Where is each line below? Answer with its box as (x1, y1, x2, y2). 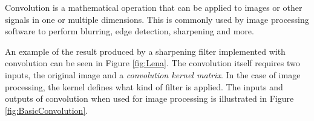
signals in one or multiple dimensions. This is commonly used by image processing (5, 13, 309, 25)
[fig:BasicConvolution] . (5, 104, 88, 116)
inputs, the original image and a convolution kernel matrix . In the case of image (5, 68, 301, 81)
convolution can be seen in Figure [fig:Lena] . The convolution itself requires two (5, 57, 300, 69)
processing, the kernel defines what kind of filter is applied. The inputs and (5, 80, 283, 93)
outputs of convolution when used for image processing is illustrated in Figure (5, 92, 294, 105)
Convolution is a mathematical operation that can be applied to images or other (5, 1, 303, 13)
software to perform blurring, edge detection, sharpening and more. (5, 25, 254, 37)
